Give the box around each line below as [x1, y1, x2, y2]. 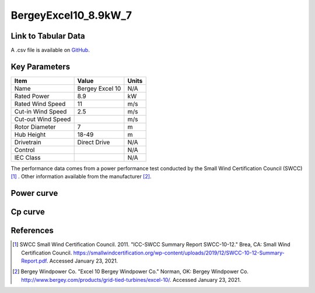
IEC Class [14, 153, 41, 161]
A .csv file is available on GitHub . [10, 47, 90, 54]
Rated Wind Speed [14, 99, 66, 108]
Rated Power [14, 92, 50, 100]
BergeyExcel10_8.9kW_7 [10, 9, 132, 22]
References [10, 226, 54, 236]
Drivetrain [14, 138, 41, 146]
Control [14, 146, 35, 154]
